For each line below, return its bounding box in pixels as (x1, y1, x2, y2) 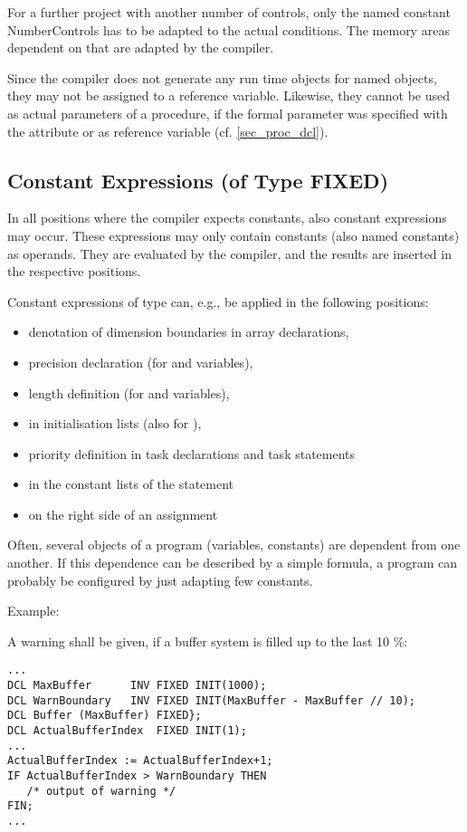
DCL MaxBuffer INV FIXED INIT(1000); (7, 679, 267, 693)
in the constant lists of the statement (28, 474, 234, 493)
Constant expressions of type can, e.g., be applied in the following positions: (7, 292, 429, 311)
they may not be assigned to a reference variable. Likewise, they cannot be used (7, 86, 451, 105)
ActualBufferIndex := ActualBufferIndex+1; (7, 754, 273, 768)
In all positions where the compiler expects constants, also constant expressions (7, 208, 447, 227)
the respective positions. (7, 262, 141, 281)
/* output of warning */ (26, 784, 176, 798)
